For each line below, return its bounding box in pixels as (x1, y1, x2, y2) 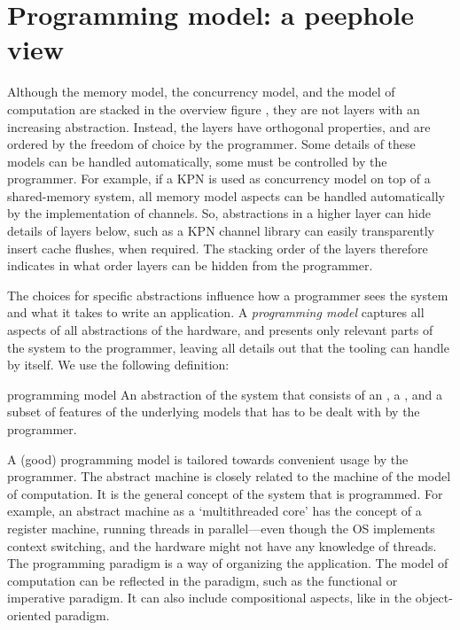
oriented (7, 605, 51, 624)
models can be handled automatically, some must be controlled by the (7, 152, 387, 170)
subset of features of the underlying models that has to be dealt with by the (7, 402, 420, 421)
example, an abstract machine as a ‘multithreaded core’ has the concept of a (7, 502, 422, 520)
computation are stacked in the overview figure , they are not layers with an (7, 99, 420, 118)
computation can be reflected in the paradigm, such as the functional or (7, 571, 398, 589)
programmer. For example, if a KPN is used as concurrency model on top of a (7, 169, 431, 188)
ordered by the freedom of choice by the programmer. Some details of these (7, 135, 416, 153)
